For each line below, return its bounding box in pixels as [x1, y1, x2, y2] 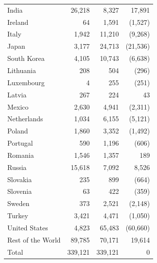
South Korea [7, 53, 45, 63]
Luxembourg [7, 77, 45, 87]
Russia [7, 162, 27, 172]
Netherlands [7, 113, 43, 124]
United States [7, 222, 48, 232]
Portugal [7, 138, 33, 148]
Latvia [7, 89, 27, 99]
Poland [7, 126, 28, 136]
